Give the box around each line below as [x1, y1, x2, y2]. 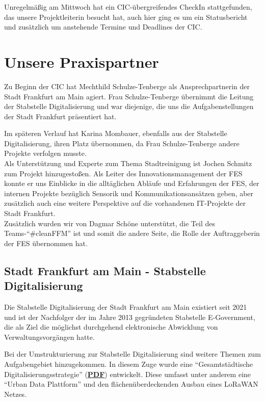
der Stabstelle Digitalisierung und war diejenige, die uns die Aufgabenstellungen [4, 101, 254, 112]
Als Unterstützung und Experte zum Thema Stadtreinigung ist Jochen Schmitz [4, 158, 252, 169]
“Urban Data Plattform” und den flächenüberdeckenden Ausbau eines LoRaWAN [4, 379, 258, 389]
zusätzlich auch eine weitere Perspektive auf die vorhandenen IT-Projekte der [4, 198, 246, 208]
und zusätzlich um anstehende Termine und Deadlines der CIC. [4, 21, 202, 32]
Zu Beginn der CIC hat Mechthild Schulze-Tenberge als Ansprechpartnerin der [4, 81, 250, 91]
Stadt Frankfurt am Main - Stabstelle [4, 262, 206, 278]
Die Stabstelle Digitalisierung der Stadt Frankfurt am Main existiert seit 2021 [4, 302, 247, 312]
